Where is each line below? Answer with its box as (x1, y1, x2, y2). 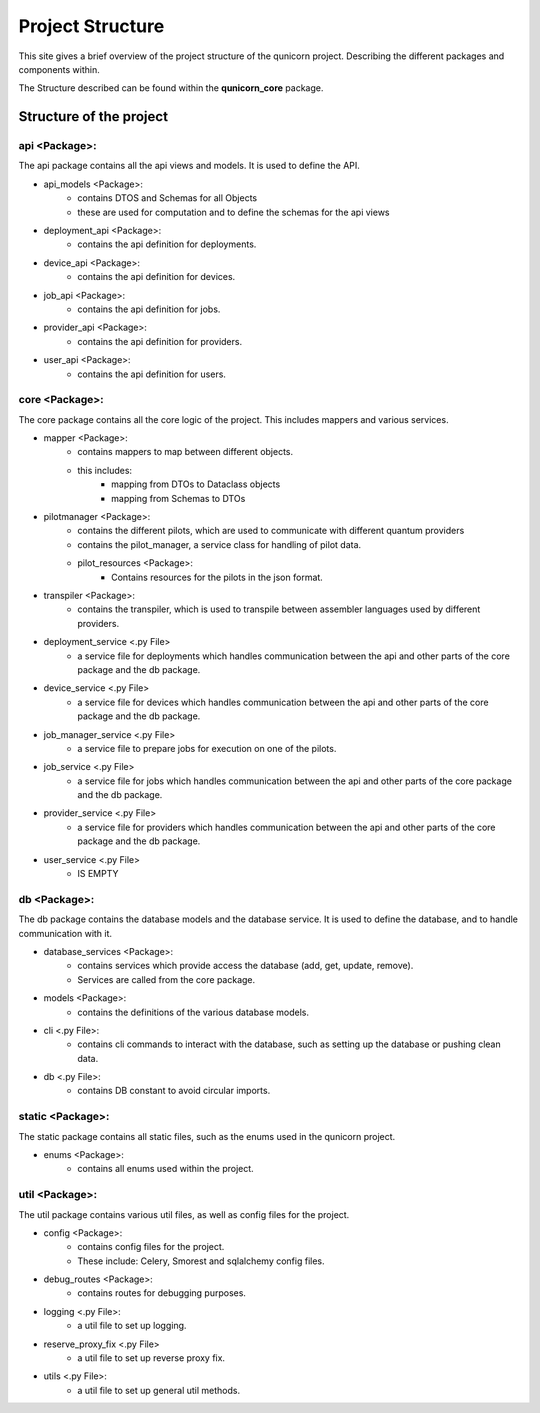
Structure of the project (18, 108, 169, 125)
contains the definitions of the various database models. (77, 1006, 310, 1018)
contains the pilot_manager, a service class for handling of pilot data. (77, 538, 362, 550)
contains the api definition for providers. (77, 335, 243, 347)
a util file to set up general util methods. (77, 1384, 240, 1396)
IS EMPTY (77, 868, 119, 880)
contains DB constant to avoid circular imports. (77, 1085, 271, 1097)
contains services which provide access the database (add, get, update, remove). (77, 960, 414, 972)
